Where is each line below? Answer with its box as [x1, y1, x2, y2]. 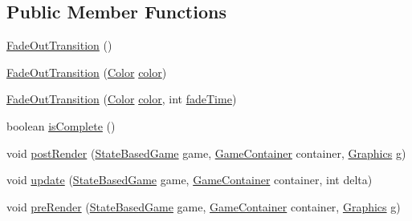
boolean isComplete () [6, 117, 116, 134]
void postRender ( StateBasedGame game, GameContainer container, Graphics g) [6, 144, 406, 161]
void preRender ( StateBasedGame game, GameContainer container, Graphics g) [6, 198, 401, 215]
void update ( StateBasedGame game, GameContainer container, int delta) [6, 171, 373, 188]
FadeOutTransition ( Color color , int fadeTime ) [6, 90, 237, 107]
